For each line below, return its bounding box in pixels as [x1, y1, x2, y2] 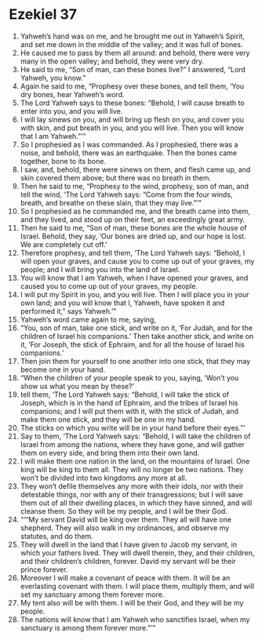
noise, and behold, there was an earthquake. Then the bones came [20, 147, 238, 158]
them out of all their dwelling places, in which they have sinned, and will [20, 498, 253, 507]
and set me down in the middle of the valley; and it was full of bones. [20, 39, 243, 49]
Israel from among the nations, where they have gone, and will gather [20, 439, 246, 449]
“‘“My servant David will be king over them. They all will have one [20, 515, 232, 524]
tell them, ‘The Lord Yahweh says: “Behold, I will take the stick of [20, 390, 230, 399]
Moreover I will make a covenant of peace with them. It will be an [20, 573, 231, 582]
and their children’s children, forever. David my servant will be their [20, 556, 236, 565]
